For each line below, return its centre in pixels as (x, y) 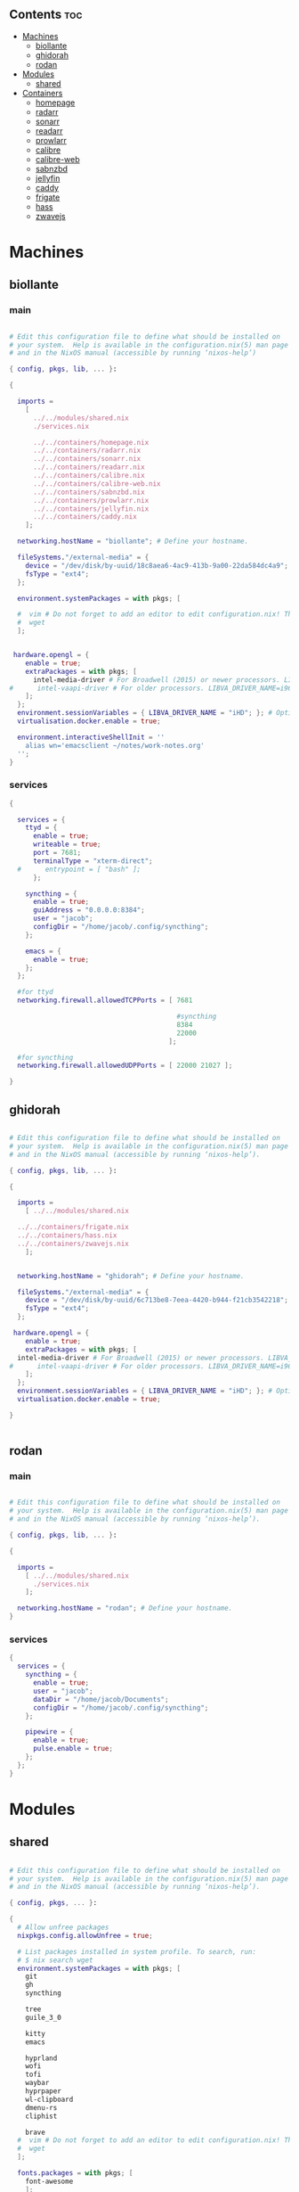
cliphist (41, 2116)
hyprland (41, 2058)
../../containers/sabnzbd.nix (89, 492)
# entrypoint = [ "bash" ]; (79, 869)
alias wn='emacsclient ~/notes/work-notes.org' (115, 745)
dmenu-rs (41, 2107)
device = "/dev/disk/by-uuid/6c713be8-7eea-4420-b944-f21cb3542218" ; (157, 1301)
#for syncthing (45, 1057)
